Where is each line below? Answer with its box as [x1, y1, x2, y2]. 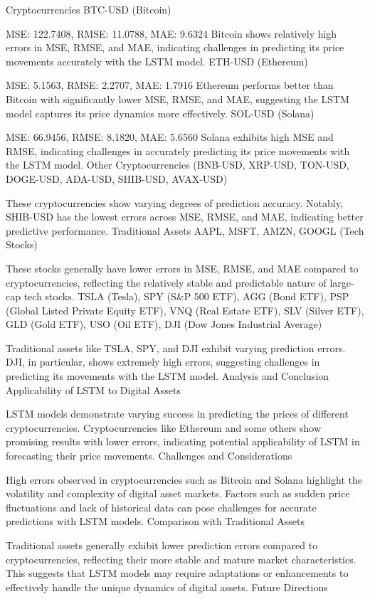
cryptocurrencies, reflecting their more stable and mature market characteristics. [6, 551, 356, 566]
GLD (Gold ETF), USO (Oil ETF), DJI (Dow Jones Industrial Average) [6, 317, 322, 332]
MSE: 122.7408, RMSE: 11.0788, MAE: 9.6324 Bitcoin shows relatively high [6, 26, 337, 41]
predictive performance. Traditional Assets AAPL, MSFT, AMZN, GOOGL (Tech [6, 223, 364, 238]
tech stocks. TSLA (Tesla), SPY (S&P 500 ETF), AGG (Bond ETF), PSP [23, 289, 349, 304]
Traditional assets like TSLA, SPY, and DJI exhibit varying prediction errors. [6, 340, 346, 355]
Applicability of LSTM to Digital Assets [6, 382, 181, 397]
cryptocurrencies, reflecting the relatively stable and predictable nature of [6, 275, 327, 290]
